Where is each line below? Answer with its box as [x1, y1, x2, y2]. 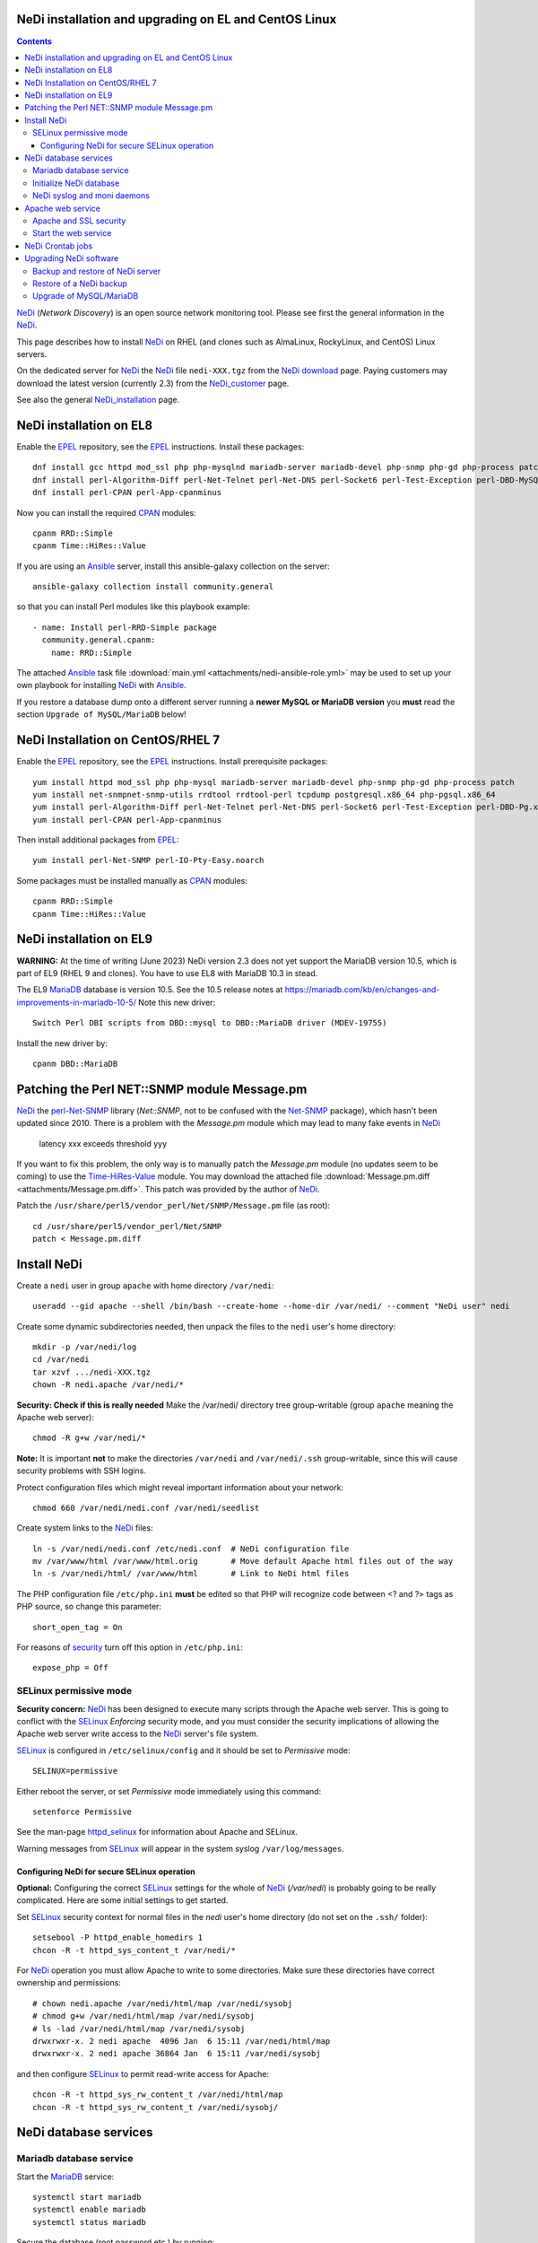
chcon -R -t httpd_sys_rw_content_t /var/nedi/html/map [32, 2090, 283, 2099]
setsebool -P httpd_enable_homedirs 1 [32, 1933, 204, 1942]
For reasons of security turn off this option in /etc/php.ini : [16, 1642, 244, 1653]
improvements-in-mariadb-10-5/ [16, 997, 136, 1008]
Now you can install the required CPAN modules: [16, 507, 196, 518]
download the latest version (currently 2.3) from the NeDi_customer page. [16, 378, 290, 388]
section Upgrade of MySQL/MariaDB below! [16, 709, 187, 720]
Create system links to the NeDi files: [16, 1523, 153, 1533]
